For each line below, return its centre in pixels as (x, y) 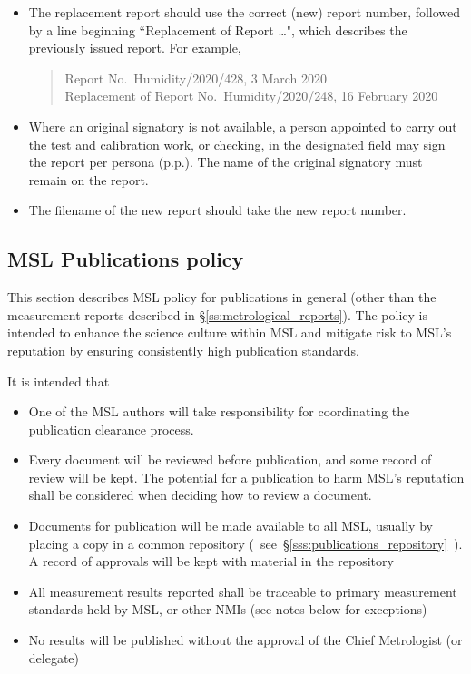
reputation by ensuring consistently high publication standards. (183, 350)
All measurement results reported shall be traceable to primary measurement (243, 591)
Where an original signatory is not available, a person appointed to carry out (243, 126)
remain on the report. (88, 179)
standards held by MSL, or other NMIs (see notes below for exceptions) (228, 609)
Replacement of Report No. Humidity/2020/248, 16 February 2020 (251, 96)
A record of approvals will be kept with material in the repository (211, 561)
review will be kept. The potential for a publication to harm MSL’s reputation (246, 477)
